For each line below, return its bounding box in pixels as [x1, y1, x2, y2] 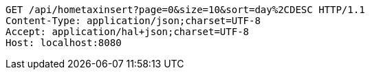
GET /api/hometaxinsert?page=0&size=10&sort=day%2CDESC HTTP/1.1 [6, 4, 365, 15]
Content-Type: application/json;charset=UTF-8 [6, 15, 261, 26]
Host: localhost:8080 [6, 37, 122, 48]
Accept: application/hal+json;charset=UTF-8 [6, 26, 250, 37]
